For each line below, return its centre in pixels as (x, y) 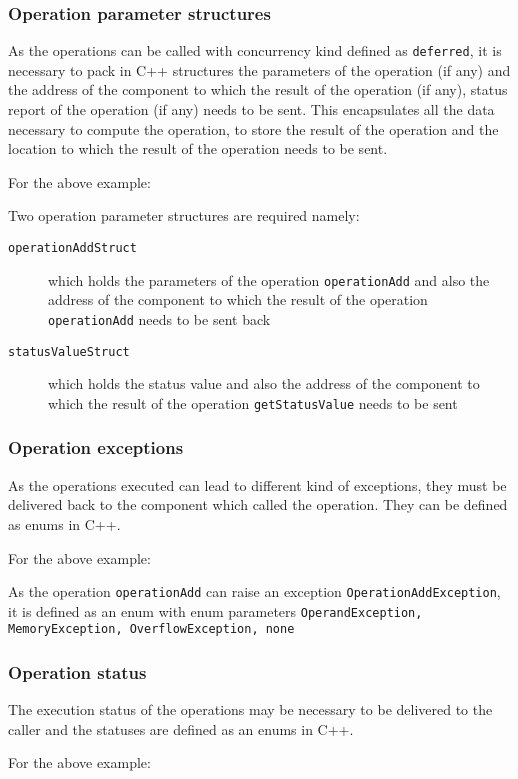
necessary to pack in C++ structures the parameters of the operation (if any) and (259, 69)
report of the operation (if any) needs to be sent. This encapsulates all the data (251, 109)
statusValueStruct (69, 351)
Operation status (77, 671)
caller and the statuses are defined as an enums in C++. (181, 728)
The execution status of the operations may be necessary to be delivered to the (250, 709)
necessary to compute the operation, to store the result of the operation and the (253, 128)
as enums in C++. (64, 523)
